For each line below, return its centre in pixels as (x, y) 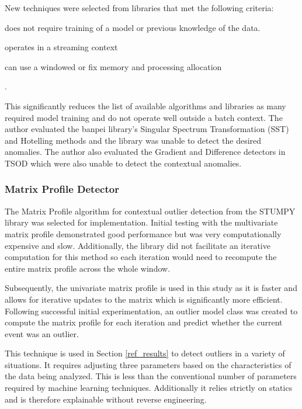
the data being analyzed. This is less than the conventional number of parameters (151, 376)
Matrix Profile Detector (62, 189)
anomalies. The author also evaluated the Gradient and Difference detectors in (145, 152)
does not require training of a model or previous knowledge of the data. (133, 27)
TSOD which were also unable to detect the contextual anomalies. (123, 163)
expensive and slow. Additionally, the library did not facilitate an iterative (138, 245)
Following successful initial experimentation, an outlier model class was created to (151, 311)
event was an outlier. (42, 333)
